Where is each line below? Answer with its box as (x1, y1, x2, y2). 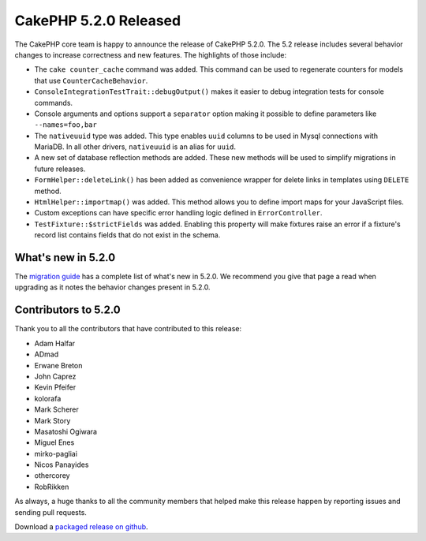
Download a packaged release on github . (14, 522, 149, 532)
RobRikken (34, 482, 69, 491)
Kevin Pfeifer (34, 382, 77, 392)
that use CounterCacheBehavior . (34, 76, 148, 85)
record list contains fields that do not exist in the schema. (34, 230, 221, 240)
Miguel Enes (34, 438, 75, 447)
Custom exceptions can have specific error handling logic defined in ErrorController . (34, 208, 323, 218)
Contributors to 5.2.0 (14, 304, 121, 317)
